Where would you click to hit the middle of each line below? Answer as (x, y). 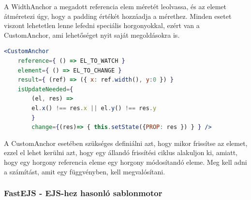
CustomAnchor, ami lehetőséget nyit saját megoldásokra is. (92, 35)
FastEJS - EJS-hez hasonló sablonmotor (83, 193)
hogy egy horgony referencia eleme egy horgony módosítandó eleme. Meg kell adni (125, 162)
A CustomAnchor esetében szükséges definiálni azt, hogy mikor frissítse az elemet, (126, 143)
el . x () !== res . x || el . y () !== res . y (94, 108)
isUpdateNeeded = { (45, 89)
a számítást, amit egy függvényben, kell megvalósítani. (85, 171)
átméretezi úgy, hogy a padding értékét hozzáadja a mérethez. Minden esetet (118, 16)
